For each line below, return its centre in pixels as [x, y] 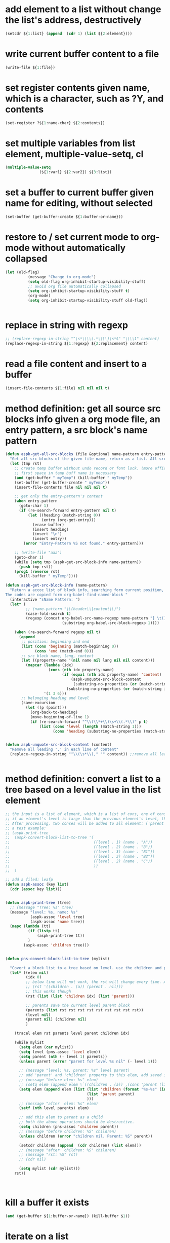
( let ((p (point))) [46, 708]
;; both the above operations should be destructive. [77, 1122]
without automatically [79, 248]
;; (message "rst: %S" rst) [48, 1155]
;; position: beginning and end [55, 642]
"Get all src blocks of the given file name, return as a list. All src [88, 459]
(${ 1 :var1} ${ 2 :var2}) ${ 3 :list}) [76, 172]
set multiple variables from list [70, 143]
